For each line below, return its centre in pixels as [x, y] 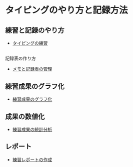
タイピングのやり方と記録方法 [67, 10]
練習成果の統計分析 [32, 130]
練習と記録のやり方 [35, 30]
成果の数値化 [25, 116]
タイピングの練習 [30, 43]
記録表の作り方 [20, 58]
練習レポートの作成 [32, 160]
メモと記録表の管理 [32, 69]
